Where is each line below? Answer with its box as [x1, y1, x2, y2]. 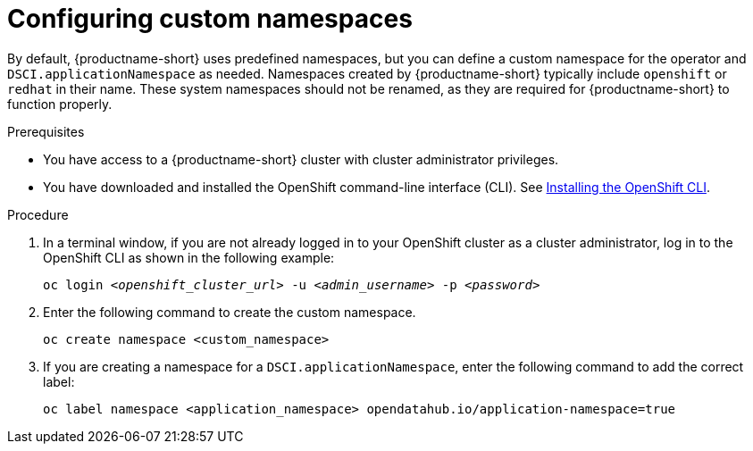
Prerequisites [7, 123, 85, 139]
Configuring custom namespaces [7, 4, 413, 34]
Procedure [7, 206, 69, 222]
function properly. [7, 96, 113, 112]
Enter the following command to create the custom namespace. [43, 304, 416, 320]
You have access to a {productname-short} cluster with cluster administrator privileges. [43, 151, 559, 167]
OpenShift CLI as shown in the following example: [43, 249, 335, 265]
